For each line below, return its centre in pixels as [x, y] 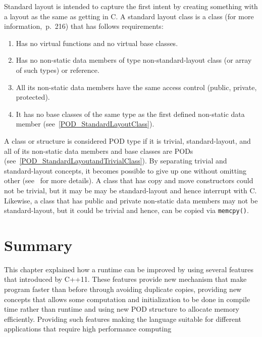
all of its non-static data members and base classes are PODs [99, 151]
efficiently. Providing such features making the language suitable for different [123, 319]
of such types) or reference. [58, 70]
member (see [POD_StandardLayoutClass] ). [85, 124]
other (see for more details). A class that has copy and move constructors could [129, 180]
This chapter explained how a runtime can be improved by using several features [129, 269]
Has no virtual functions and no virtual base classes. [97, 43]
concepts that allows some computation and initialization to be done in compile [127, 299]
